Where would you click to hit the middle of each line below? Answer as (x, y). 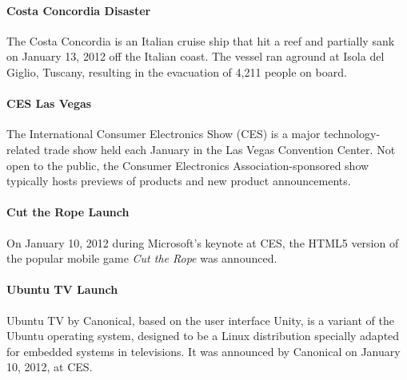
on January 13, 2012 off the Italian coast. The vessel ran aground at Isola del (196, 56)
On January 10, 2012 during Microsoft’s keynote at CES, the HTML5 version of (203, 242)
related (24, 149)
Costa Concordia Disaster (79, 10)
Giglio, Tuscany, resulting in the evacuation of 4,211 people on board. (177, 71)
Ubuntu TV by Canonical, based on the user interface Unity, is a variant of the (200, 320)
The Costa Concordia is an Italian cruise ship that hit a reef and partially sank (201, 40)
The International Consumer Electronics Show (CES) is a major (164, 134)
